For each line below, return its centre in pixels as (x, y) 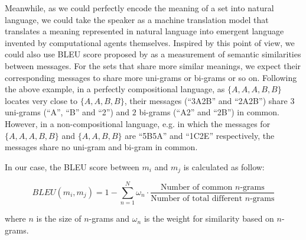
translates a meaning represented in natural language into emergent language (144, 31)
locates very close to (41, 100)
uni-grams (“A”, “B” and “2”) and (67, 112)
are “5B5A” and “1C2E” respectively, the (200, 135)
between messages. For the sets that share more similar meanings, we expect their (153, 65)
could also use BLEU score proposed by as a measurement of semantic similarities (153, 54)
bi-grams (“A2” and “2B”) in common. (209, 112)
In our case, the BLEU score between (72, 166)
